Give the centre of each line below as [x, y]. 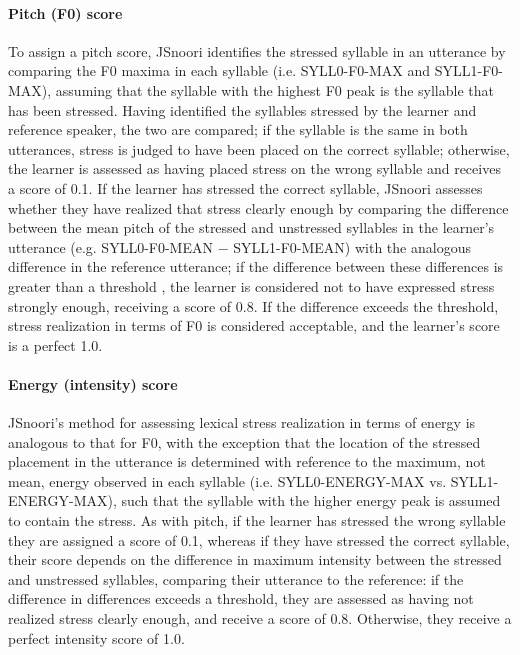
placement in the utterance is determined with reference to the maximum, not [247, 461]
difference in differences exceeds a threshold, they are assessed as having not [241, 598]
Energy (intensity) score [93, 383]
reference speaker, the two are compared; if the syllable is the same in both [238, 129]
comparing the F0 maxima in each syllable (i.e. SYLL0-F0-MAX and [219, 70]
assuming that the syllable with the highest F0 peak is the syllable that [274, 89]
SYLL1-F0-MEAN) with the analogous [352, 246]
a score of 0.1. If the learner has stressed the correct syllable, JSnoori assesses [245, 187]
